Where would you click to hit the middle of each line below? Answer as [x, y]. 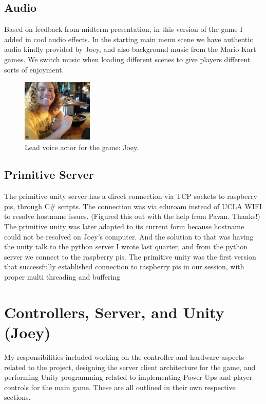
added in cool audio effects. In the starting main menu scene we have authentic [129, 39]
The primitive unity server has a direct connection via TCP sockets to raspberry [131, 196]
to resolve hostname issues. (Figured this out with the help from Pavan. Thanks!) [132, 216]
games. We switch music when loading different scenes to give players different [127, 59]
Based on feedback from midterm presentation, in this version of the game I [123, 29]
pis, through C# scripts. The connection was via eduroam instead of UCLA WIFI [133, 206]
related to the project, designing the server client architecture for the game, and [130, 367]
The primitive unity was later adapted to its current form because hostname [124, 226]
